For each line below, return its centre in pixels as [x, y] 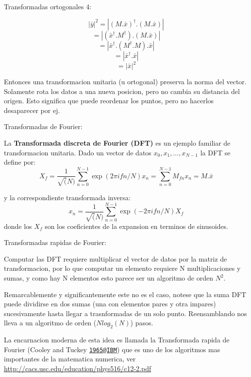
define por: [20, 162]
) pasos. [142, 323]
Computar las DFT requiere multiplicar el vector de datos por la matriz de [116, 258]
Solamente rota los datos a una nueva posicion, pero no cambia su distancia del [122, 91]
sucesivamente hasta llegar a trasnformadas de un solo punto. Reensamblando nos [125, 313]
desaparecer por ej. [32, 110]
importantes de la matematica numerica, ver [70, 359]
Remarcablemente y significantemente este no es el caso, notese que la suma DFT [125, 294]
